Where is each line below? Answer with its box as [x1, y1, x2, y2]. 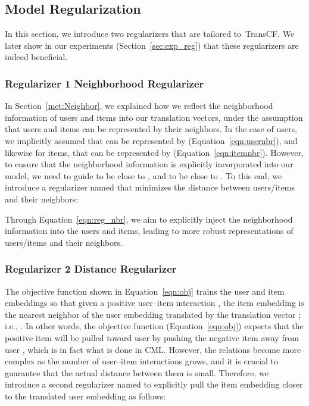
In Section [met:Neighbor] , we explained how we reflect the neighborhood [5, 99, 273, 112]
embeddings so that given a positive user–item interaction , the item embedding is [5, 296, 304, 309]
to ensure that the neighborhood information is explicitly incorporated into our [5, 158, 294, 170]
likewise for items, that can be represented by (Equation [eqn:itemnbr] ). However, [5, 146, 304, 158]
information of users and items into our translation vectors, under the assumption [5, 111, 303, 123]
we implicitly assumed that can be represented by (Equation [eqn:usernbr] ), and [5, 134, 298, 146]
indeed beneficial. [5, 51, 68, 63]
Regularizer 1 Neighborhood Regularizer [5, 76, 204, 90]
